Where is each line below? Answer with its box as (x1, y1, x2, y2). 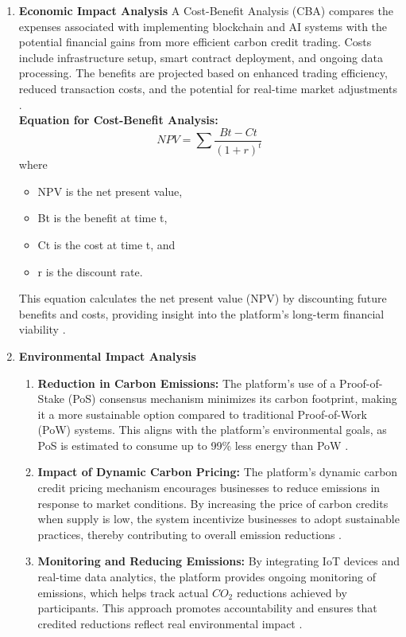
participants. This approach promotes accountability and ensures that (37, 600, 377, 616)
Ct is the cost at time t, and (37, 236, 176, 252)
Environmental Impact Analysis (18, 347, 196, 364)
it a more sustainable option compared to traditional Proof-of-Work (37, 405, 367, 422)
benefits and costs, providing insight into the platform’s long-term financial (18, 305, 385, 322)
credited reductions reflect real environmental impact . (37, 615, 303, 631)
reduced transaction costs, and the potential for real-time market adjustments (18, 80, 397, 96)
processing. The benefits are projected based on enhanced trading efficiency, (18, 64, 388, 81)
